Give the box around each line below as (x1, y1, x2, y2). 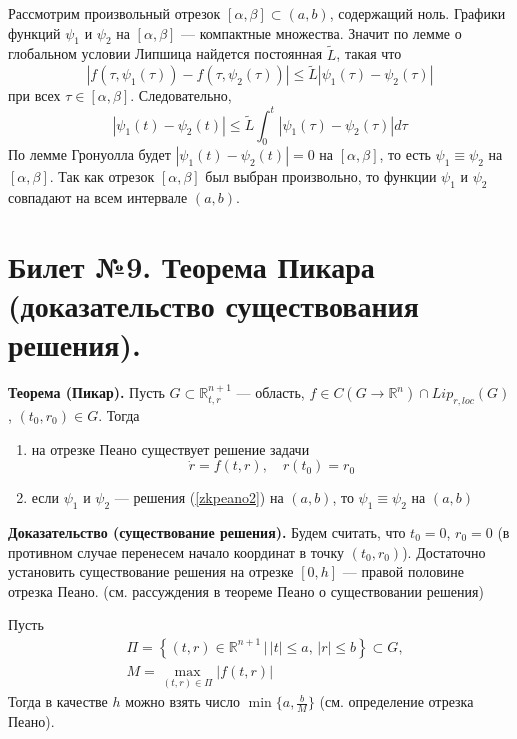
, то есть (379, 144, 431, 165)
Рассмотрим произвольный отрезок (8, 3, 221, 23)
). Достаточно (402, 541, 486, 562)
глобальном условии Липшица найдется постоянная (8, 43, 323, 64)
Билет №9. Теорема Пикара (8, 245, 375, 286)
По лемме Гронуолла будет (8, 144, 171, 165)
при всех (8, 85, 61, 106)
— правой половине (342, 561, 464, 582)
